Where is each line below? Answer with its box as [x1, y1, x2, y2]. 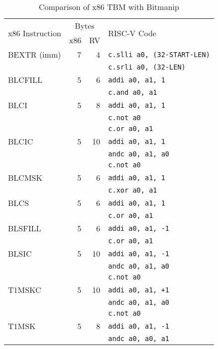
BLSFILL [8, 222, 41, 234]
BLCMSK [8, 172, 42, 183]
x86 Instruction [8, 27, 61, 39]
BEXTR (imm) [8, 49, 61, 60]
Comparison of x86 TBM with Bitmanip [38, 1, 179, 12]
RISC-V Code [108, 27, 156, 39]
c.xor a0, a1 [108, 186, 157, 194]
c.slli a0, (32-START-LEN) [108, 50, 210, 59]
